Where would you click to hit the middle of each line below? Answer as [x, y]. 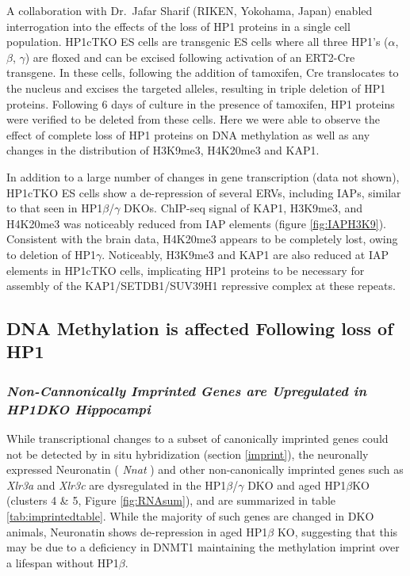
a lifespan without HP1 [63, 562]
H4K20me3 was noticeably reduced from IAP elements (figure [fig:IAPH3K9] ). [196, 223]
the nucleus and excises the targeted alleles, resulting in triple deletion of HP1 [196, 88]
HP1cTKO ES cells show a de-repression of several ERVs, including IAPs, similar [204, 192]
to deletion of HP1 [51, 254]
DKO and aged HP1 [297, 484]
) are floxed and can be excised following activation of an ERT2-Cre [190, 57]
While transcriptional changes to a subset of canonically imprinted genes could [197, 438]
